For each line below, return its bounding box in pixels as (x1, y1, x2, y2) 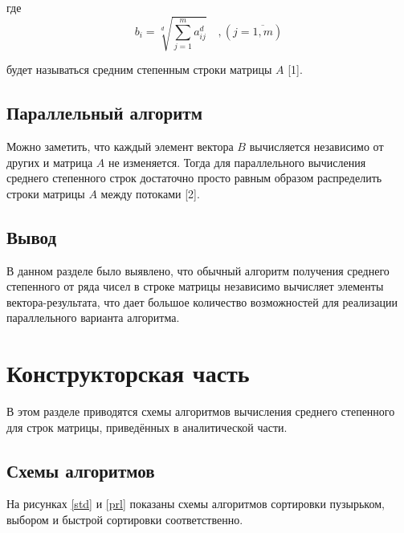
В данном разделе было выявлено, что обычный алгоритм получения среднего (6, 262, 390, 279)
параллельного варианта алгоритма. (6, 309, 180, 326)
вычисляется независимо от (249, 137, 384, 154)
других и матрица (6, 153, 93, 170)
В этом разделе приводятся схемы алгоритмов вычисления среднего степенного (6, 403, 395, 420)
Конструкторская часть (6, 356, 250, 389)
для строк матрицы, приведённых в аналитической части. (6, 418, 288, 435)
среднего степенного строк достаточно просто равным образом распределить (6, 169, 382, 186)
